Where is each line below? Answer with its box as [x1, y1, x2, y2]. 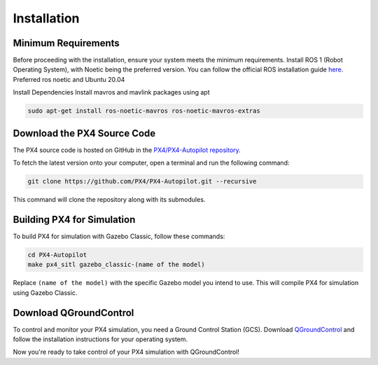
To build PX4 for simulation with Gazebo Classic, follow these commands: [13, 232, 225, 240]
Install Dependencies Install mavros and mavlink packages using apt [13, 88, 210, 97]
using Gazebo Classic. [13, 288, 78, 297]
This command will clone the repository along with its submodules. [13, 195, 206, 204]
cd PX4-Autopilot [27, 251, 87, 259]
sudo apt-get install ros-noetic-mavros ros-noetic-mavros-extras [27, 107, 260, 115]
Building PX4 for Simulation [13, 214, 136, 226]
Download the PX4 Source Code [13, 127, 156, 139]
